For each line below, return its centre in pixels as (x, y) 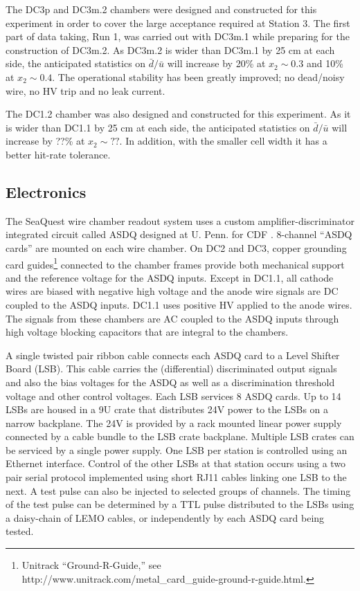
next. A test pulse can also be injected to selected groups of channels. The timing (178, 490)
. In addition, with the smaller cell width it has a (223, 141)
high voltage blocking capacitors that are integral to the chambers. (147, 332)
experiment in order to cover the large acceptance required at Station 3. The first (178, 22)
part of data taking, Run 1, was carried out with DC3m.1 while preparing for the (178, 36)
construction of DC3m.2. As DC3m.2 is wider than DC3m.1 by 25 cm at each (170, 49)
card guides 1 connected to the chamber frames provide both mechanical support (175, 263)
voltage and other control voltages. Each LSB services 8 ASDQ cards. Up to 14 (173, 395)
